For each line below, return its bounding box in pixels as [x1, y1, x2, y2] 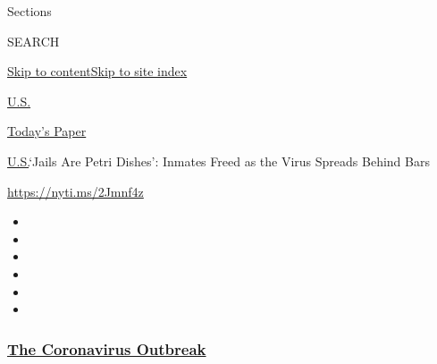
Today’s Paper [7, 122, 87, 140]
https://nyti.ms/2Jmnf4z [7, 182, 144, 200]
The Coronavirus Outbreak [7, 337, 206, 360]
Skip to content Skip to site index [7, 62, 188, 80]
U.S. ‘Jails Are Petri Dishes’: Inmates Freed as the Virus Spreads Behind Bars [7, 151, 430, 170]
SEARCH [7, 31, 60, 50]
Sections [7, 2, 52, 20]
